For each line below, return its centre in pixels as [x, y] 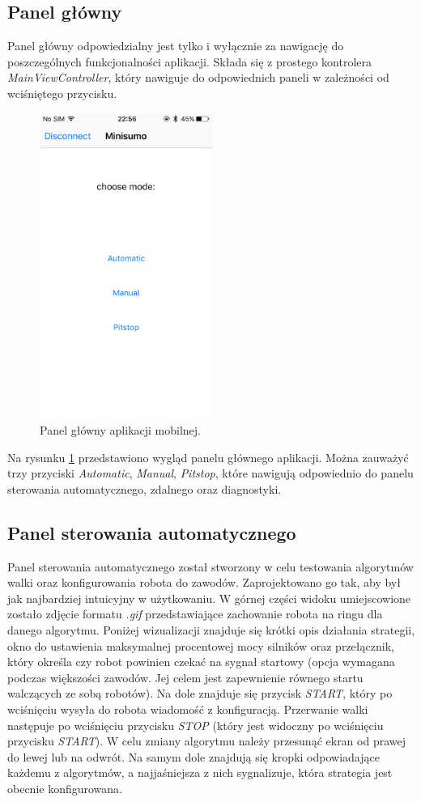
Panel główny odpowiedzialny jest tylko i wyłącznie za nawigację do [176, 46]
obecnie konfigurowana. [65, 788]
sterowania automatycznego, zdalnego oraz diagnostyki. [145, 488]
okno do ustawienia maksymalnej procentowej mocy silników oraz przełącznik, [201, 645]
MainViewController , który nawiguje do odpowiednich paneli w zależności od [198, 77]
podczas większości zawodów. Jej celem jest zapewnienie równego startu [185, 677]
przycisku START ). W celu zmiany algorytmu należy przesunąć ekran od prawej [206, 741]
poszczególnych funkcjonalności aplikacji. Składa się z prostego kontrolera [190, 61]
